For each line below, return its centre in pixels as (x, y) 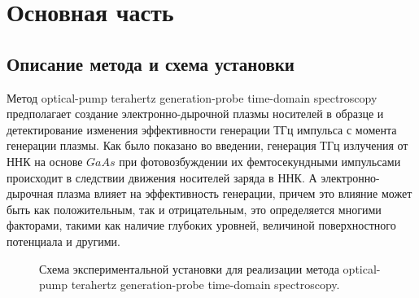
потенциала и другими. (63, 241)
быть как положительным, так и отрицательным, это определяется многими (194, 209)
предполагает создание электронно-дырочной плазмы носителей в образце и (195, 114)
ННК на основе (45, 161)
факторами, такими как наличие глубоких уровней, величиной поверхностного (201, 225)
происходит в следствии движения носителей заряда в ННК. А (162, 177)
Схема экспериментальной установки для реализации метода (189, 268)
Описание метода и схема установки (151, 63)
